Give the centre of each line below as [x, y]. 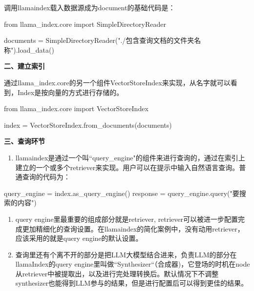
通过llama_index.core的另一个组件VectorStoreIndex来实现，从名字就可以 [117, 82]
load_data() [36, 49]
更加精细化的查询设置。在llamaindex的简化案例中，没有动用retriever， [133, 228]
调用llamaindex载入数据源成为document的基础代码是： [90, 7]
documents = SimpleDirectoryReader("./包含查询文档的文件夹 [99, 40]
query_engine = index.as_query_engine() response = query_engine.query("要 [122, 193]
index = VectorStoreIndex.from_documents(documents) [88, 125]
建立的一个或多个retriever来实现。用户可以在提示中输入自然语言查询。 [127, 167]
